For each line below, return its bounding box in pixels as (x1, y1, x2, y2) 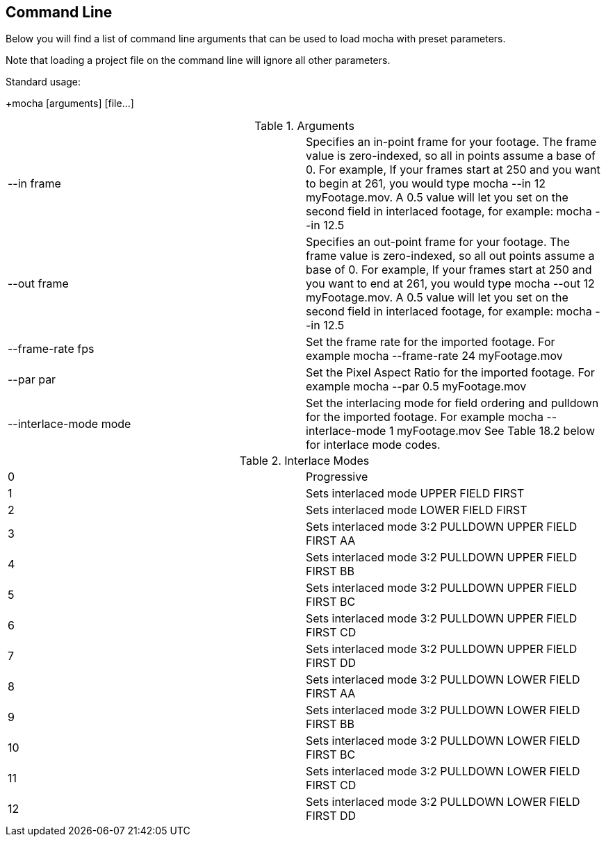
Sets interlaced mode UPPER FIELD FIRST (306, 486, 525, 501)
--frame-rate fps (8, 342, 95, 356)
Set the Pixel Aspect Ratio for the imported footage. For (306, 365, 595, 380)
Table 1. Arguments (254, 119, 354, 133)
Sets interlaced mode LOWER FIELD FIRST (306, 503, 527, 518)
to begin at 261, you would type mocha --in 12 (306, 176, 546, 191)
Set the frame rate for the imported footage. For (306, 335, 555, 349)
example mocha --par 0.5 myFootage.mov (306, 379, 527, 394)
